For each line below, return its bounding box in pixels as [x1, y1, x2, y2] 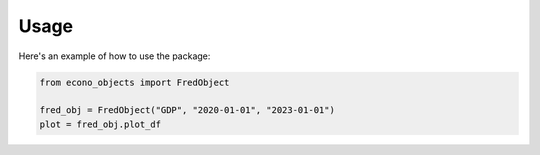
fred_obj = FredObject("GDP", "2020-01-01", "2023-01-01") [39, 105, 335, 116]
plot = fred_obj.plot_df [39, 118, 162, 130]
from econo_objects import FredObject [39, 76, 230, 88]
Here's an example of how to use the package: [18, 50, 211, 62]
